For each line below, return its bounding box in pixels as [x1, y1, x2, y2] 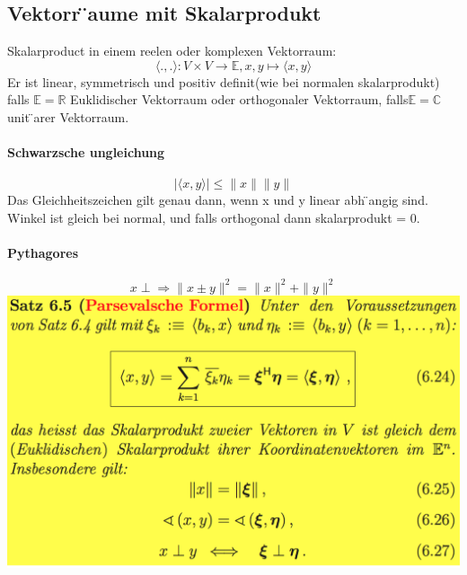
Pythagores [7, 243, 79, 262]
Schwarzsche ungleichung [7, 143, 165, 162]
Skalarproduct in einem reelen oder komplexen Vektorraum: [7, 41, 337, 60]
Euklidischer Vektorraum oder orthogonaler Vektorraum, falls [70, 90, 409, 109]
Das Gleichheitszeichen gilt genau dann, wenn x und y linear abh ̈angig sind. [7, 190, 428, 209]
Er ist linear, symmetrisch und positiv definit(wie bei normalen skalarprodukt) [7, 72, 440, 91]
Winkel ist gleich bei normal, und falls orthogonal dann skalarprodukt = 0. [7, 208, 420, 226]
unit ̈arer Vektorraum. [7, 107, 129, 126]
